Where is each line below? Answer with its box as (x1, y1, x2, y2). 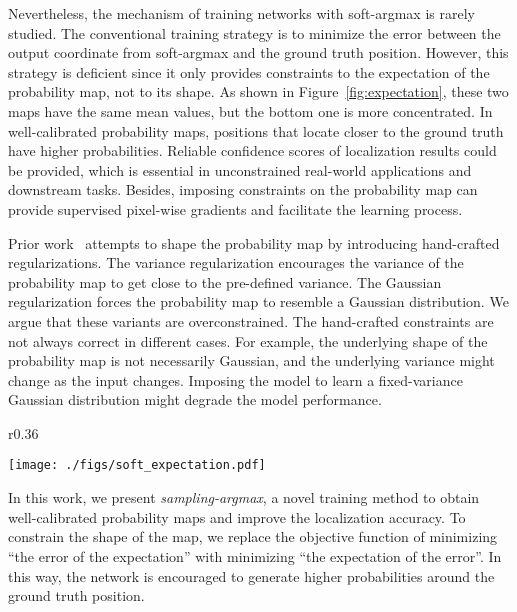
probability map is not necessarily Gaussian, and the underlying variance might (8, 350, 495, 371)
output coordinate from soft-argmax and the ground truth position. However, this (8, 42, 509, 63)
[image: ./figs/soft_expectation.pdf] (8, 458, 266, 473)
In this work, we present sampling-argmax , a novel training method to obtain (8, 487, 480, 508)
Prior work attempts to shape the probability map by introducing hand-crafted (8, 232, 500, 253)
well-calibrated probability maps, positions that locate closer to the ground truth (8, 120, 504, 141)
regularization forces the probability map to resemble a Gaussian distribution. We (8, 291, 509, 312)
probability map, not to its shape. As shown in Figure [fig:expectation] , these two (8, 81, 509, 102)
